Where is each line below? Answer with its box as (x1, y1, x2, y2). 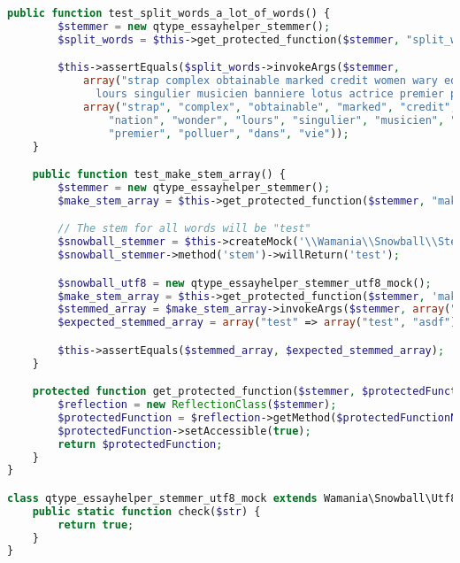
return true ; (57, 518, 134, 531)
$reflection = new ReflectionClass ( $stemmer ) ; (57, 398, 337, 412)
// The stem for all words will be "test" (57, 222, 311, 235)
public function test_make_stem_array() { (32, 168, 287, 181)
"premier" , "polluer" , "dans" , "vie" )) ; (108, 127, 349, 140)
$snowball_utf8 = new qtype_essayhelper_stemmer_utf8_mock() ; (57, 276, 432, 289)
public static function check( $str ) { (32, 505, 261, 518)
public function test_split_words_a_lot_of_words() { (7, 7, 331, 19)
